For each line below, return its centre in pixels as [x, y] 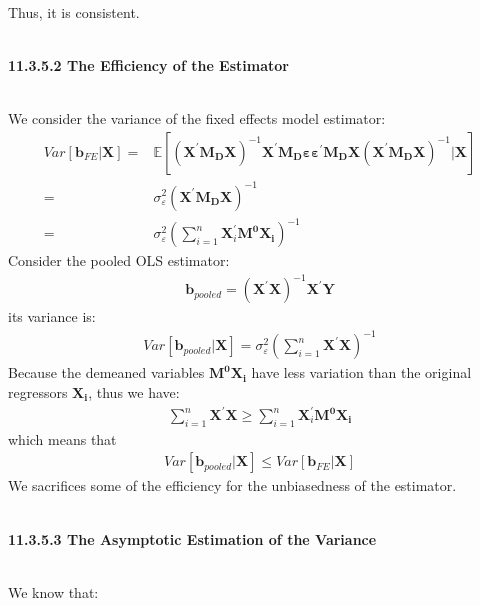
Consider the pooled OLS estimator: [119, 260]
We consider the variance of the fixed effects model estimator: [197, 118]
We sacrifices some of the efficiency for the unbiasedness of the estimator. [232, 485]
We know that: [53, 591]
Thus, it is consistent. [74, 12]
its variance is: [52, 316]
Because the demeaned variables [106, 372]
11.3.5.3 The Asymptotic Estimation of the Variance [192, 538]
